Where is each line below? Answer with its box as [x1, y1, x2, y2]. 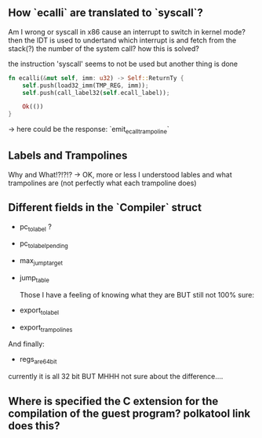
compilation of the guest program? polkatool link [8, 407, 251, 420]
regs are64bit [19, 355, 57, 366]
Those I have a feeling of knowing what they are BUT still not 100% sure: [19, 290, 255, 299]
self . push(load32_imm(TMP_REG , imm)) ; [22, 82, 149, 89]
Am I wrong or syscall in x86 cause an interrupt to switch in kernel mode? [8, 27, 246, 36]
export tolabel [19, 305, 60, 316]
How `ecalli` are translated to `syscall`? [8, 6, 204, 20]
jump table [19, 273, 49, 284]
